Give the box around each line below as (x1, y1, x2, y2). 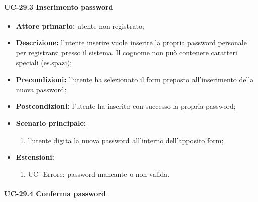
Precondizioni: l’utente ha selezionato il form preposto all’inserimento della (16, 74, 254, 85)
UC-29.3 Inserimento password (4, 1, 113, 12)
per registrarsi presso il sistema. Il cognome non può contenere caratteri (16, 47, 237, 57)
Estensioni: (16, 152, 55, 162)
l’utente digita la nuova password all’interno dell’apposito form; (28, 134, 224, 145)
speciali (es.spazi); (16, 57, 72, 68)
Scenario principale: (16, 117, 86, 128)
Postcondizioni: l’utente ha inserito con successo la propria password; (16, 101, 236, 111)
